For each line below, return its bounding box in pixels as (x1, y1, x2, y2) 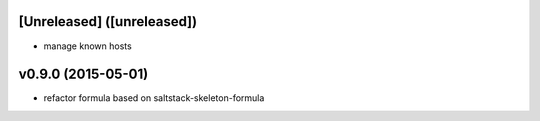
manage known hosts (43, 40, 132, 52)
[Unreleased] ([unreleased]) (18, 13, 198, 30)
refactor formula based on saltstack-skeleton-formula (43, 92, 265, 104)
